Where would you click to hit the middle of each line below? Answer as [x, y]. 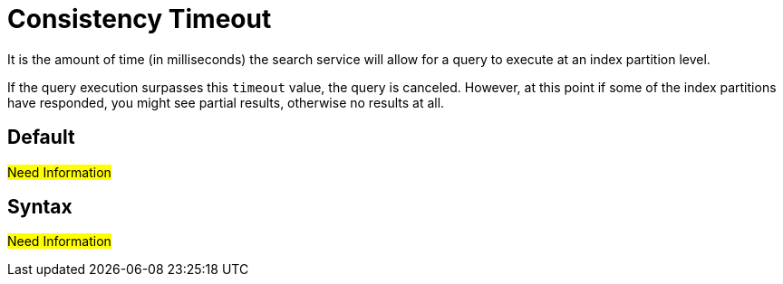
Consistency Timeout [140, 19]
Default [41, 137]
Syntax [40, 207]
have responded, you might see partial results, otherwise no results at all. [226, 102]
